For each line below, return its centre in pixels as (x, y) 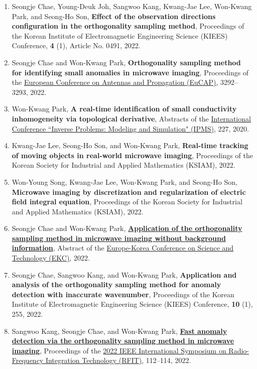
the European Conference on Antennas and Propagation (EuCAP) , (115, 82)
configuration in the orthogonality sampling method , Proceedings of (128, 26)
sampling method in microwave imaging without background (119, 238)
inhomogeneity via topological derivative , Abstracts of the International (131, 118)
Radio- (239, 350)
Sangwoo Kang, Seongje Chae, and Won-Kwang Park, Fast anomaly (119, 331)
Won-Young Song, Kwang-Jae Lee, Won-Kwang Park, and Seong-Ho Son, (124, 181)
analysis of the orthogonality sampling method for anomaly (116, 284)
